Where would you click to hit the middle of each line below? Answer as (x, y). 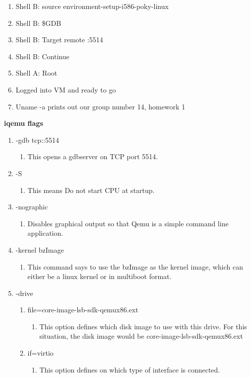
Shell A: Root (36, 73)
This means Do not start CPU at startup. (91, 190)
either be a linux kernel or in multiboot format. (99, 276)
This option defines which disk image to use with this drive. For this (143, 326)
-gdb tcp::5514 (37, 140)
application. (45, 233)
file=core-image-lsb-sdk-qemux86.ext (83, 310)
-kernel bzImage (40, 249)
